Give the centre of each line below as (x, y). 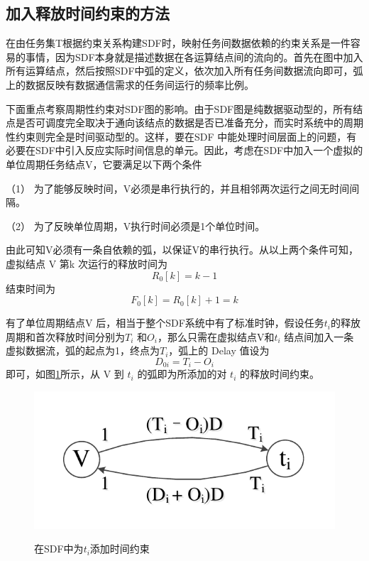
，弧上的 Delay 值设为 (219, 350)
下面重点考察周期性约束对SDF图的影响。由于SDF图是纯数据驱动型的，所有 (180, 108)
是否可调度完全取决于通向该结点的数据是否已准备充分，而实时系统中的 (179, 122)
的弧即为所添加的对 (182, 374)
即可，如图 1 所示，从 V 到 (65, 374)
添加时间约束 (120, 549)
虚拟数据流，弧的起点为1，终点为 (83, 350)
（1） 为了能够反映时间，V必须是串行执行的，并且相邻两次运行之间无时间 (178, 188)
